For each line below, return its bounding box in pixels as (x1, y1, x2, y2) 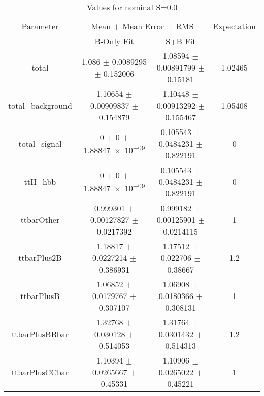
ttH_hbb (24, 176, 56, 187)
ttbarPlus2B (18, 252, 62, 263)
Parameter (21, 20, 59, 32)
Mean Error (122, 20, 164, 32)
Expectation (213, 20, 256, 32)
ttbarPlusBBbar (11, 328, 69, 340)
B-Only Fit (94, 35, 134, 47)
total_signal (18, 138, 62, 149)
